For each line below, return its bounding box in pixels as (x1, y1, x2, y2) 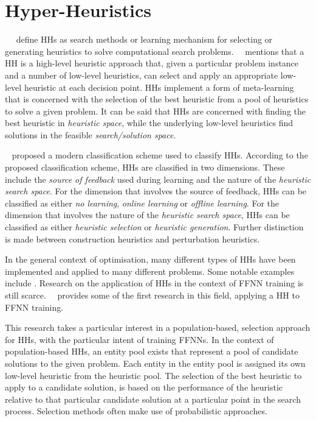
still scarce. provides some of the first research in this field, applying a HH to (5, 289, 300, 301)
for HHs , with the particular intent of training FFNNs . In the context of (5, 333, 274, 345)
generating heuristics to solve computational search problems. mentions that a (5, 44, 304, 57)
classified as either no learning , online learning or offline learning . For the (5, 196, 279, 209)
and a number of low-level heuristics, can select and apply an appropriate (5, 68, 278, 81)
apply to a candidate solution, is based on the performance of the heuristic (5, 381, 283, 394)
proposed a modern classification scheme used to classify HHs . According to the (12, 149, 308, 161)
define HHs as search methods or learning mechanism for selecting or (16, 33, 273, 46)
